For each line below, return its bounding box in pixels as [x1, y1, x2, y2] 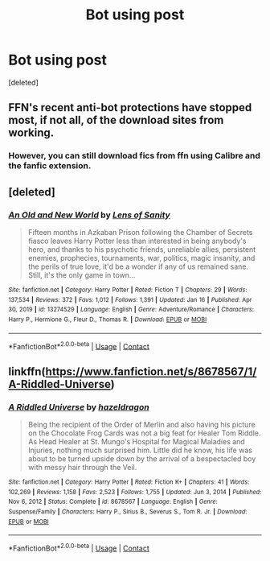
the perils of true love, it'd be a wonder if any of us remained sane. [27, 262, 249, 271]
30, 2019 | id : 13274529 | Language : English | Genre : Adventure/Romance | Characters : [8, 306, 255, 314]
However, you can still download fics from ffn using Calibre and [8, 151, 261, 162]
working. [8, 126, 55, 140]
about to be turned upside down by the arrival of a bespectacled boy [27, 453, 256, 464]
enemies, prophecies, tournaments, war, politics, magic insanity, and [27, 253, 256, 262]
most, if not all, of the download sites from [8, 113, 224, 127]
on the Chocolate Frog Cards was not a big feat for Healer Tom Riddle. [27, 428, 261, 438]
